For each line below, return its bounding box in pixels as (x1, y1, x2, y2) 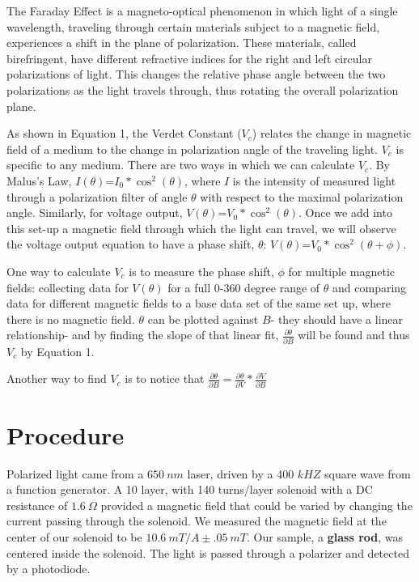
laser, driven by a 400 (187, 465, 294, 482)
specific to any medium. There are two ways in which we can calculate (6, 156, 355, 173)
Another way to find (6, 370, 107, 387)
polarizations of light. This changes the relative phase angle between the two (6, 66, 386, 83)
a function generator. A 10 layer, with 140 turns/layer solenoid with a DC (6, 481, 373, 498)
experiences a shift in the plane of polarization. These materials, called (6, 34, 357, 51)
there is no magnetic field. (6, 310, 135, 327)
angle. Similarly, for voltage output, (6, 204, 183, 221)
